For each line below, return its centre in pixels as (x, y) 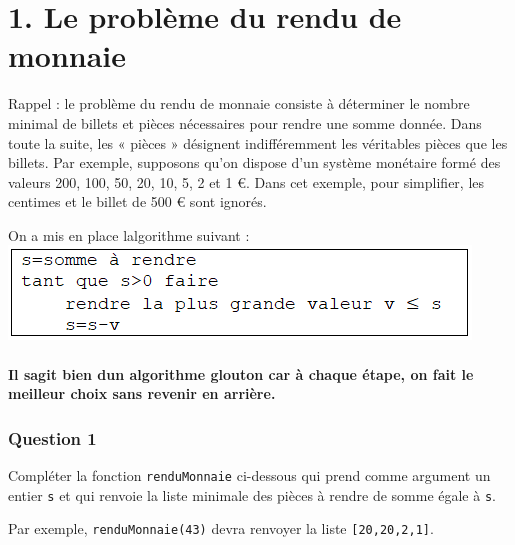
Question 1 (52, 437)
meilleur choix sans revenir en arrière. (142, 393)
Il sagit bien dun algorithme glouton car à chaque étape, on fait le (241, 373)
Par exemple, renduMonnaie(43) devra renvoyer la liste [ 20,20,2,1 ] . (221, 528)
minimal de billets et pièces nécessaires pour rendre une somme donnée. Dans (245, 122)
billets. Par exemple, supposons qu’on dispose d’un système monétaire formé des (254, 162)
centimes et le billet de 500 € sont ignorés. (137, 201)
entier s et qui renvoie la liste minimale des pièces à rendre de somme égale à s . (252, 494)
